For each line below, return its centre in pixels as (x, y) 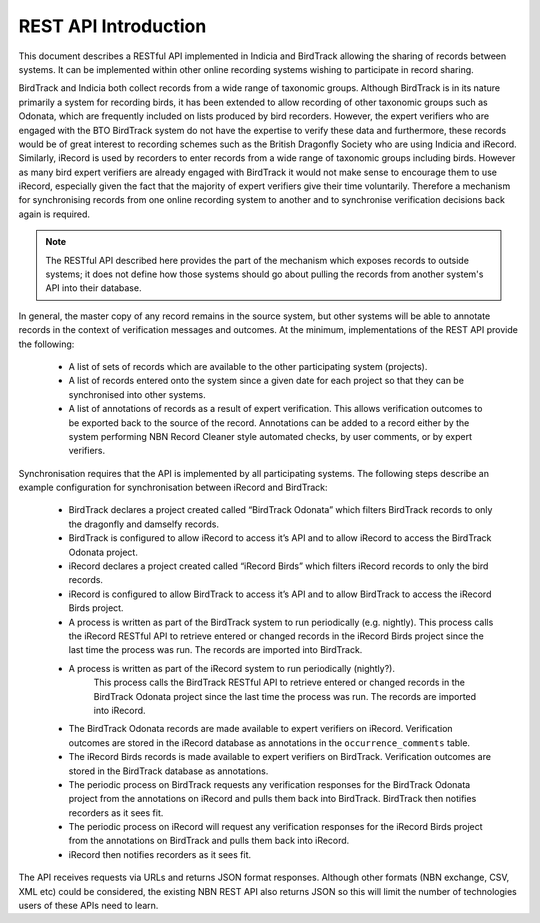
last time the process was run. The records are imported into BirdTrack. (215, 650)
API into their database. (93, 288)
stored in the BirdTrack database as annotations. (168, 771)
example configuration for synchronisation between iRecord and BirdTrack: (173, 487)
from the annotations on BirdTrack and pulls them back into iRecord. (209, 841)
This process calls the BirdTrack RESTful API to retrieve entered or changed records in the (279, 682)
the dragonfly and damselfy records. (144, 524)
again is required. (54, 214)
